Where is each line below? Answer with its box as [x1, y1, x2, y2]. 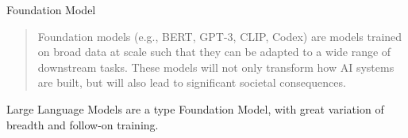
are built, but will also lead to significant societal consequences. [37, 74, 346, 91]
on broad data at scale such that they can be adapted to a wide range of [37, 43, 391, 60]
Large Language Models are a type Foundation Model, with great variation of [6, 100, 384, 117]
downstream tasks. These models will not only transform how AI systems [37, 58, 395, 75]
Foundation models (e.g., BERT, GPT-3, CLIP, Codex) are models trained [37, 28, 402, 44]
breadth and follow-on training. [6, 116, 159, 132]
